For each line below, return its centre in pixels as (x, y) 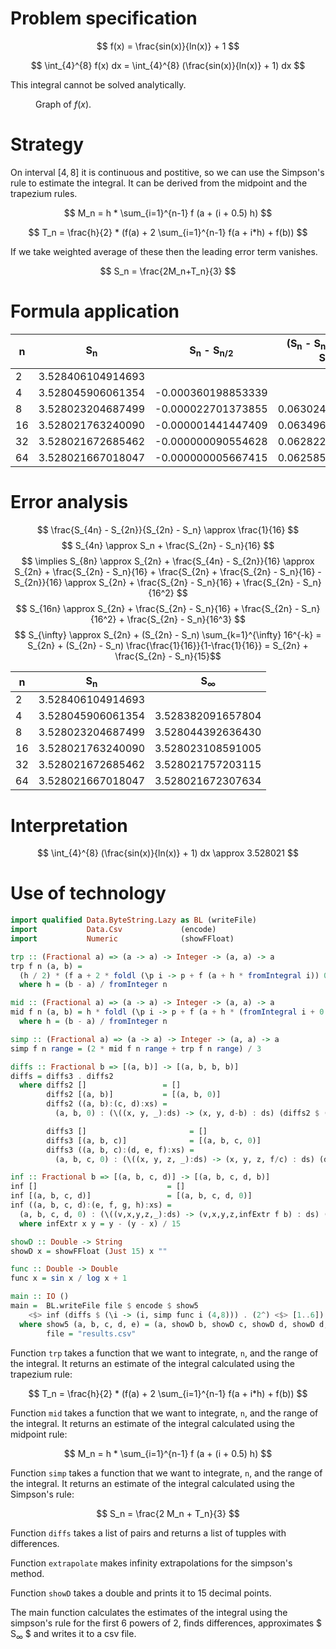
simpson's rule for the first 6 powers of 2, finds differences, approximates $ (166, 1623)
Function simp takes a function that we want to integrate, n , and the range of (166, 1473)
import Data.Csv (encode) (113, 930)
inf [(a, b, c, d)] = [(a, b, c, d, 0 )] (131, 1196)
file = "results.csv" (91, 1333)
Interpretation (69, 825)
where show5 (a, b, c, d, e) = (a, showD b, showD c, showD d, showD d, (174, 1324)
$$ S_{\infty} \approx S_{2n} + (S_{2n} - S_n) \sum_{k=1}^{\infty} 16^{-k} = (168, 635)
